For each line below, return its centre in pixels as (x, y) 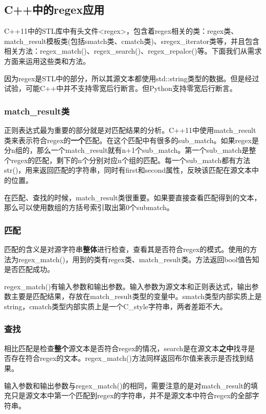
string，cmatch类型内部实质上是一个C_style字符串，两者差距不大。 (116, 306)
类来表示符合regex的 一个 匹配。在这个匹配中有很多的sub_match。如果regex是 (131, 140)
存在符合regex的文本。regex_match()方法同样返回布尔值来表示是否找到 (129, 358)
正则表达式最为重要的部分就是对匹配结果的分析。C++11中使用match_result (130, 130)
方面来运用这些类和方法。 (47, 61)
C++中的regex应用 (54, 9)
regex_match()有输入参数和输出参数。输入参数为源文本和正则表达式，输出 (128, 286)
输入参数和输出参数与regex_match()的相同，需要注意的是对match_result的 (127, 385)
